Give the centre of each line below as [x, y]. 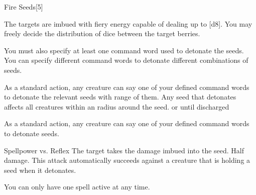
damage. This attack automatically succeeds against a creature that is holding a [127, 160]
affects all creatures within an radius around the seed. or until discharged [117, 106]
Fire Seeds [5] [24, 7]
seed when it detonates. [40, 170]
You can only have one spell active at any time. [77, 187]
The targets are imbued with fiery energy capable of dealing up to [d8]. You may [128, 23]
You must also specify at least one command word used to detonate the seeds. [124, 50]
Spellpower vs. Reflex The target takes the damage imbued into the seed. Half [124, 150]
